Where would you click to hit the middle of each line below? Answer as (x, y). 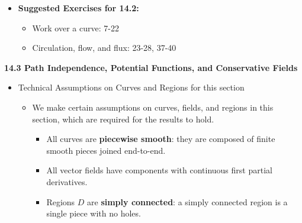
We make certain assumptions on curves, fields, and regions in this (153, 107)
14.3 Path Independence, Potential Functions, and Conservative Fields (151, 67)
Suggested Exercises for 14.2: (78, 8)
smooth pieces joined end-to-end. (106, 150)
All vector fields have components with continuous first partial (159, 170)
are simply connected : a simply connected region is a (187, 201)
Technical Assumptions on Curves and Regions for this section (131, 87)
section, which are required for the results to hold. (123, 119)
